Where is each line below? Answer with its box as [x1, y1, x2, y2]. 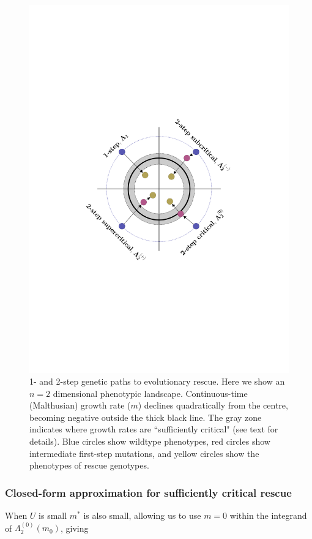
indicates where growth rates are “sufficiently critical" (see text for [29, 423, 278, 435]
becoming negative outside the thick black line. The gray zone [29, 410, 262, 423]
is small [39, 509, 67, 522]
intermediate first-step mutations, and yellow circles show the [29, 447, 259, 459]
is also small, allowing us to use [83, 509, 201, 522]
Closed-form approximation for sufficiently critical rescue [5, 484, 292, 500]
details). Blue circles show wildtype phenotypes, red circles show [29, 435, 270, 448]
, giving [60, 521, 89, 534]
